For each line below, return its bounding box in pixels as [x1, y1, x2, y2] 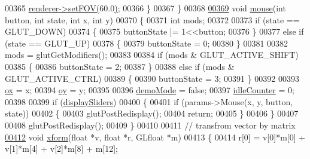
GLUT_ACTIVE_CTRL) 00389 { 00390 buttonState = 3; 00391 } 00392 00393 [5, 72, 300, 84]
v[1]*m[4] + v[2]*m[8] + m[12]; [5, 142, 118, 155]
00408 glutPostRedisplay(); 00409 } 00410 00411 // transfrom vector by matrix [5, 118, 296, 131]
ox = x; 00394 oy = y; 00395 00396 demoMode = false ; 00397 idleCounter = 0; [5, 84, 294, 96]
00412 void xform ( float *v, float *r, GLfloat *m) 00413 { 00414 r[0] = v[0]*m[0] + [5, 130, 306, 143]
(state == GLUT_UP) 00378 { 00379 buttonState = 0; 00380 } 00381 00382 [5, 36, 288, 49]
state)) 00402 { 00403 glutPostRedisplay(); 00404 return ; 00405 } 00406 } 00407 [5, 107, 299, 120]
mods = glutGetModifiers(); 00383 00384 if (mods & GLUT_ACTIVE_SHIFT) [5, 48, 299, 61]
